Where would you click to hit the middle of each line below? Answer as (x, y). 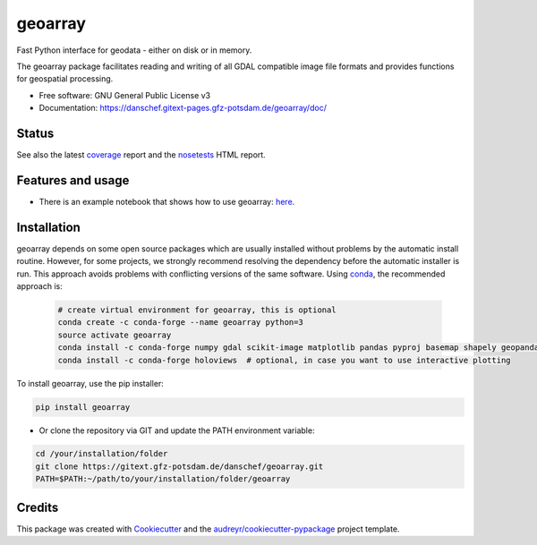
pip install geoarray (83, 407)
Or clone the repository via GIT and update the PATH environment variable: (177, 430)
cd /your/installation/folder (102, 454)
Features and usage (73, 180)
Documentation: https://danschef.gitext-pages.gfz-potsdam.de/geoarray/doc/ (183, 108)
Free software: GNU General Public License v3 (125, 95)
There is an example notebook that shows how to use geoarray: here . (167, 201)
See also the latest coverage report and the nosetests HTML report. (141, 155)
